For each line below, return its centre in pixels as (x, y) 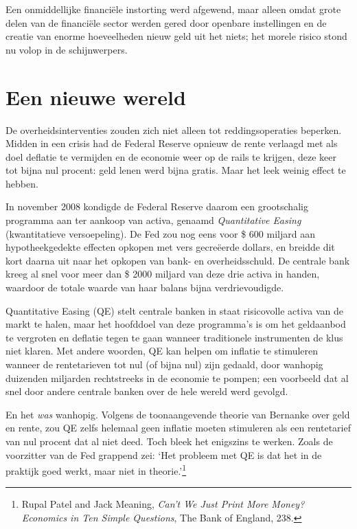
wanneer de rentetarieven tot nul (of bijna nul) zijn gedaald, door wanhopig (164, 364)
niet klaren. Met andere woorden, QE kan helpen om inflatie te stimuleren (162, 351)
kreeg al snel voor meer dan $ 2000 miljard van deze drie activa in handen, (163, 274)
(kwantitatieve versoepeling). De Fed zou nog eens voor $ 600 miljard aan (160, 233)
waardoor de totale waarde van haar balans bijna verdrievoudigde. (145, 288)
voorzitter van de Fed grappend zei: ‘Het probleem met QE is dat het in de (164, 454)
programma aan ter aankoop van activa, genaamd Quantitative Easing (153, 220)
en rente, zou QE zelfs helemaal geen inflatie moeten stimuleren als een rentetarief (178, 428)
